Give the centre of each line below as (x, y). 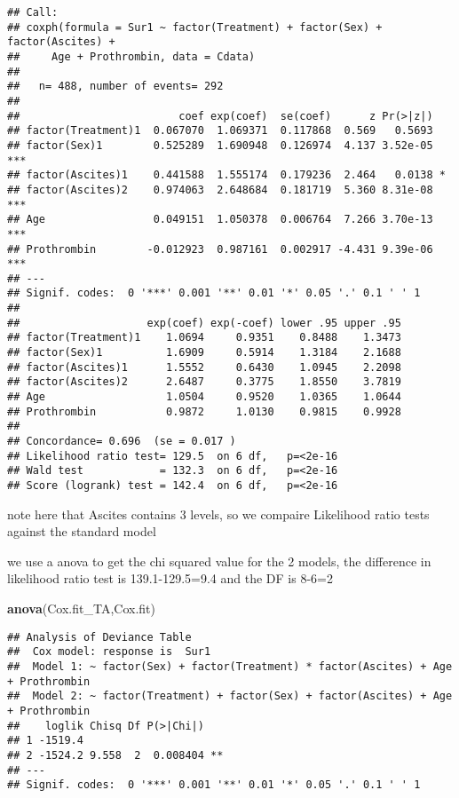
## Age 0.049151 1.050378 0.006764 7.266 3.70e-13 (220, 220)
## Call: (33, 12)
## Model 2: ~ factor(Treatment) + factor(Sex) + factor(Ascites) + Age (230, 696)
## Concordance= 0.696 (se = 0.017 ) (122, 442)
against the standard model (82, 531)
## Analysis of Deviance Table (99, 637)
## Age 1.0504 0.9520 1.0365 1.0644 (204, 397)
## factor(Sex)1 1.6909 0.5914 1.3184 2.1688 (204, 353)
